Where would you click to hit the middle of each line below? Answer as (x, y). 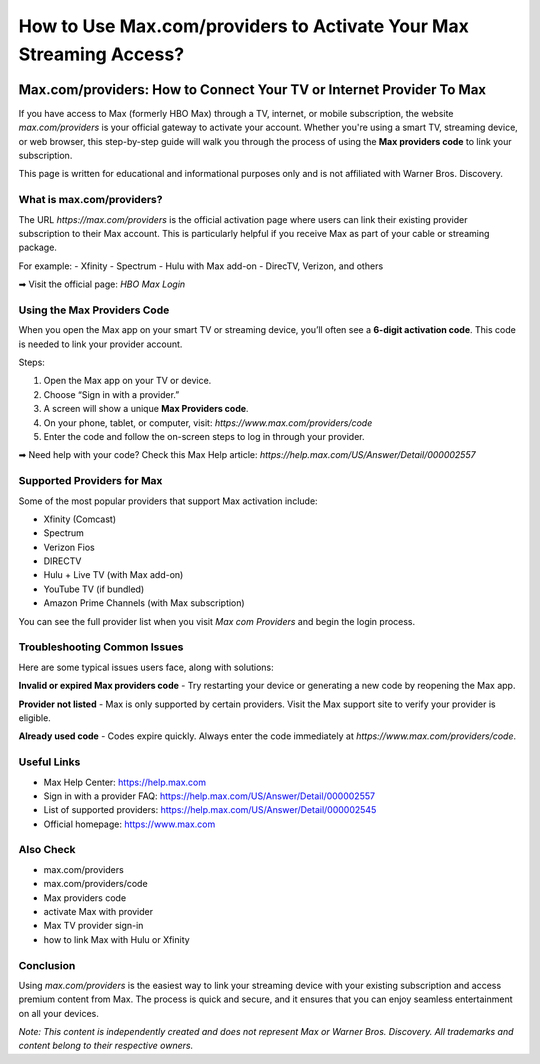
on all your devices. (58, 1013)
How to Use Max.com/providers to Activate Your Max (243, 26)
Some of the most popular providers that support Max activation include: (168, 501)
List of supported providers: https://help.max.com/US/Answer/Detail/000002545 (210, 810)
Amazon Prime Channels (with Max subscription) (144, 603)
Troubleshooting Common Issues (101, 647)
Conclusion (47, 965)
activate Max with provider (98, 911)
